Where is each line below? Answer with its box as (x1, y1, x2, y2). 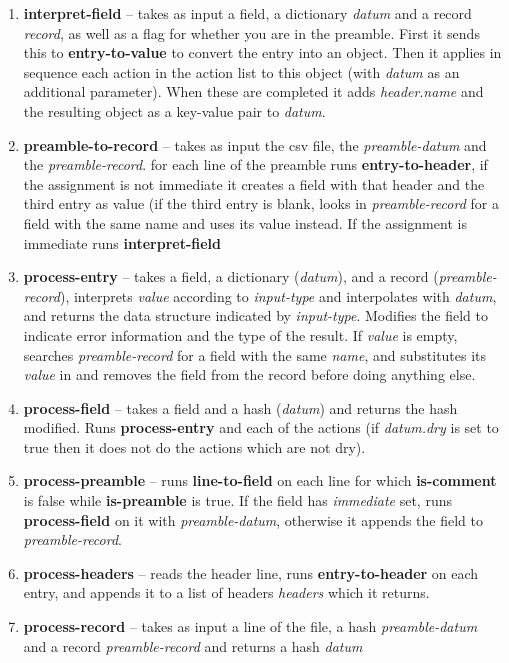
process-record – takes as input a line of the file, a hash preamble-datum (23, 616, 478, 637)
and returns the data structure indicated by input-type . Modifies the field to (23, 305, 488, 326)
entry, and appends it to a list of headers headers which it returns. (23, 582, 430, 603)
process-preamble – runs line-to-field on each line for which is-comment (23, 470, 497, 491)
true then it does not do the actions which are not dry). (23, 436, 366, 457)
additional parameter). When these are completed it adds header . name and (23, 81, 484, 102)
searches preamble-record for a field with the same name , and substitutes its (23, 344, 487, 365)
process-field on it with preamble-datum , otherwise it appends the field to (23, 509, 484, 530)
